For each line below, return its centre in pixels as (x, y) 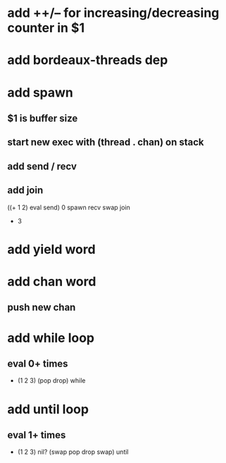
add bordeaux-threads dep (88, 60)
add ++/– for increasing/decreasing (113, 13)
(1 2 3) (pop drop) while (51, 381)
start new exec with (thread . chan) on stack (106, 142)
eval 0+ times (38, 363)
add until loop (48, 409)
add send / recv (42, 166)
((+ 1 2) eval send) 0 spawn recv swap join (69, 207)
